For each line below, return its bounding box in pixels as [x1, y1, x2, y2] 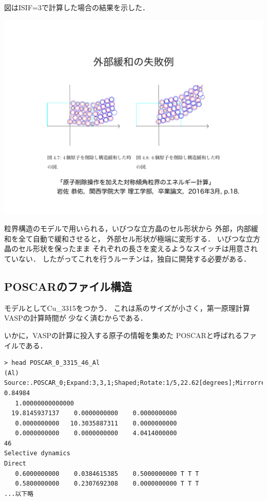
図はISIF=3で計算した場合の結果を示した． [4, 2, 149, 12]
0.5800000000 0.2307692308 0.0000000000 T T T [15, 480, 199, 488]
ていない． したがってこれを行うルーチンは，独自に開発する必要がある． [4, 253, 251, 264]
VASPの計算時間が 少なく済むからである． [4, 312, 147, 323]
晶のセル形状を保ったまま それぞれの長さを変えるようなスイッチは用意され [4, 243, 258, 254]
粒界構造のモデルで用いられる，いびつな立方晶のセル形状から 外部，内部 [4, 223, 251, 234]
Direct [4, 460, 26, 468]
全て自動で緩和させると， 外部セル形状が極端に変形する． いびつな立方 [18, 233, 260, 244]
